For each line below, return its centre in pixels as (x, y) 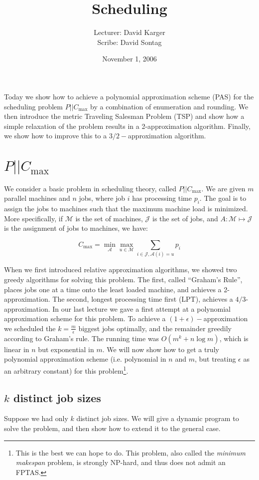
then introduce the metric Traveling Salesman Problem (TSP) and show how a (124, 116)
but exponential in (66, 349)
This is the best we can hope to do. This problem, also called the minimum (131, 452)
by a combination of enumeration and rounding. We (169, 106)
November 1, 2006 (129, 59)
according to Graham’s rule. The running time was (82, 338)
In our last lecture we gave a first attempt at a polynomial (141, 308)
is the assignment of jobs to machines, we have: (76, 228)
